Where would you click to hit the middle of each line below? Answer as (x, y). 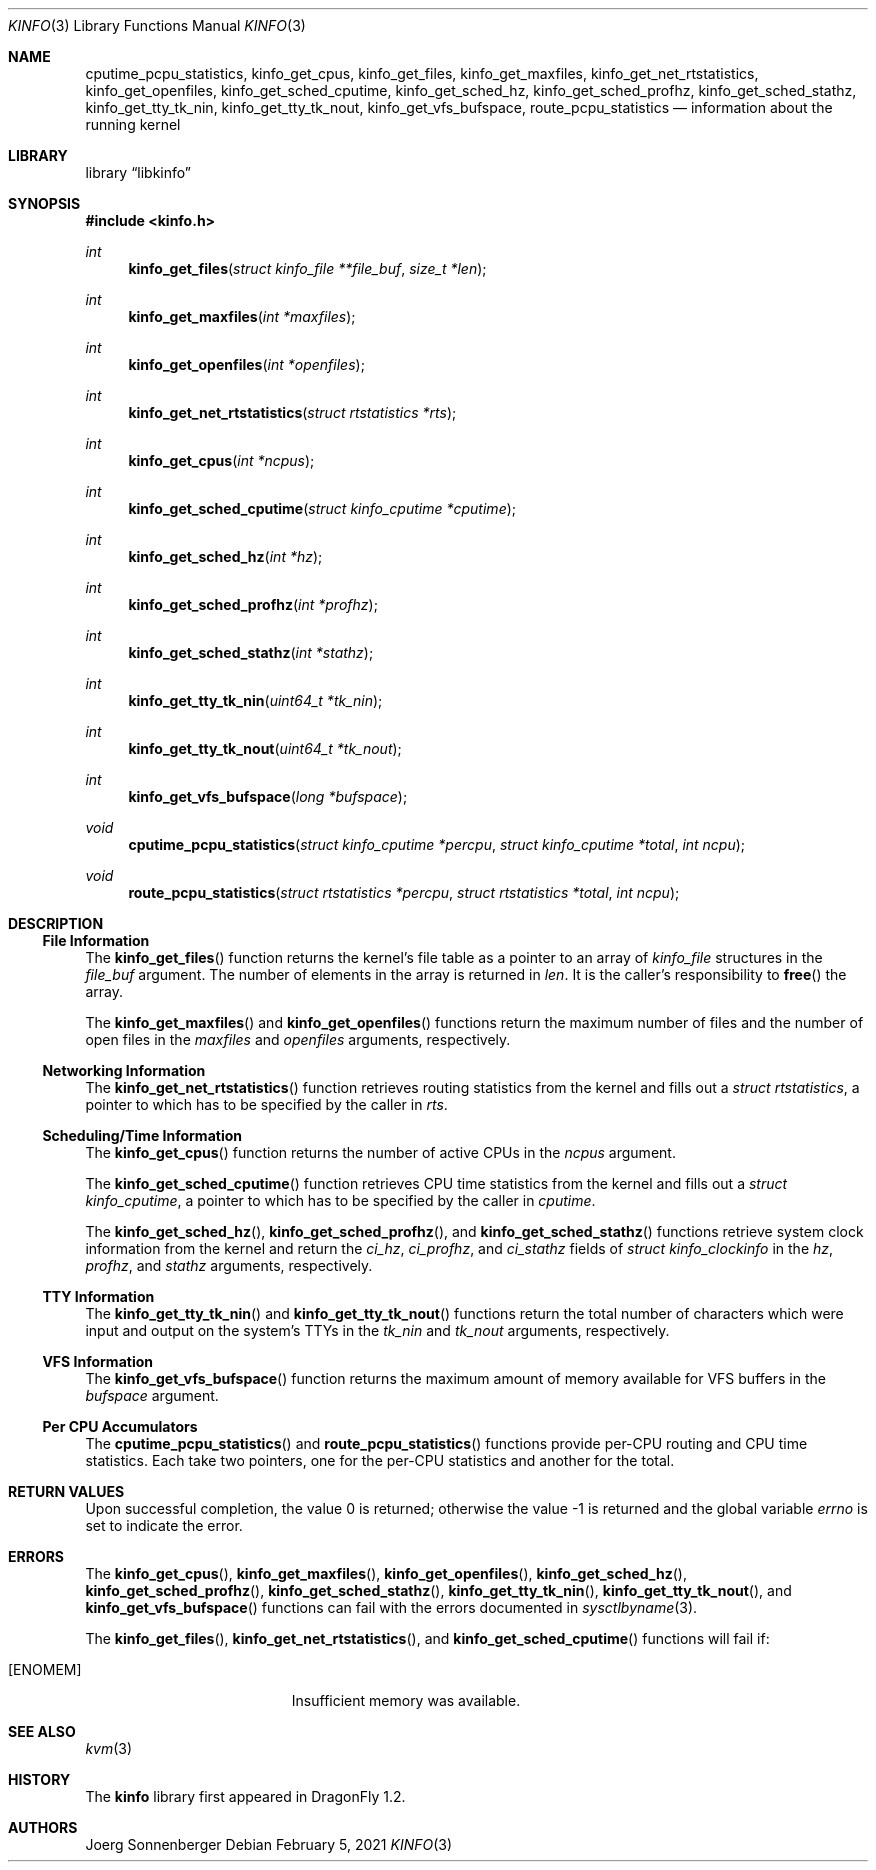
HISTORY (39, 1779)
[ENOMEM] (45, 1669)
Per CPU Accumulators (120, 1426)
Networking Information (124, 1070)
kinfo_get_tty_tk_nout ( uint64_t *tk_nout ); (265, 748)
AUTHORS (43, 1827)
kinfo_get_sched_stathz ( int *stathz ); (251, 652)
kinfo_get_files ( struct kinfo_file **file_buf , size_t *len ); (307, 268)
